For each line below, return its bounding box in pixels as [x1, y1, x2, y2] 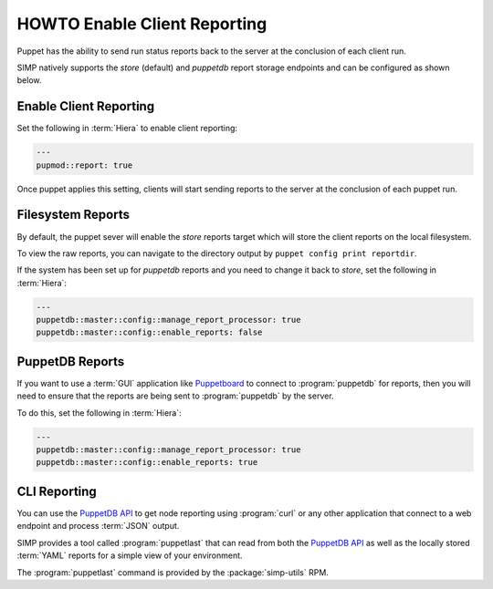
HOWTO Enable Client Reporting [16, 14, 267, 34]
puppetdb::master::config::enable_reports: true [36, 457, 258, 468]
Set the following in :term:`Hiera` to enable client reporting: [16, 123, 237, 134]
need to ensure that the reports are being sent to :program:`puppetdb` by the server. [16, 390, 334, 401]
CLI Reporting [16, 483, 98, 499]
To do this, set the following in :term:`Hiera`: [16, 407, 182, 418]
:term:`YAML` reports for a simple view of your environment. [16, 550, 243, 561]
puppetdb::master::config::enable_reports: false [36, 327, 263, 337]
